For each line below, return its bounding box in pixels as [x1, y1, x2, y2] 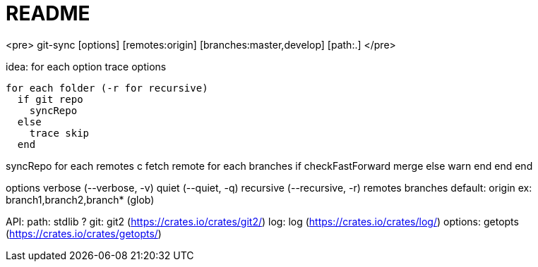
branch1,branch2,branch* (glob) [6, 193, 155, 206]
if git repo [17, 93, 83, 105]
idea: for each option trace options [6, 60, 167, 73]
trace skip [29, 127, 90, 139]
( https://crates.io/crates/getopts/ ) [6, 227, 162, 240]
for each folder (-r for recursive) [6, 82, 208, 94]
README [6, 1, 90, 25]
